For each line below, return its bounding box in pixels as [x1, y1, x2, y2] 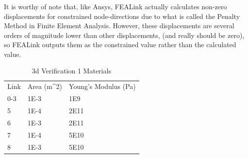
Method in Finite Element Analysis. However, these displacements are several [4, 20, 234, 31]
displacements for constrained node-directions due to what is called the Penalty [4, 11, 240, 21]
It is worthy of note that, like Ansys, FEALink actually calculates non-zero [4, 1, 227, 11]
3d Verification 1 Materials [32, 65, 111, 75]
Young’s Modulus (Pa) [69, 81, 136, 91]
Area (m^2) [27, 81, 63, 91]
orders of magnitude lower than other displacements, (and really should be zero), [4, 30, 245, 40]
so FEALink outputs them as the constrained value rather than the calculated [4, 39, 236, 50]
